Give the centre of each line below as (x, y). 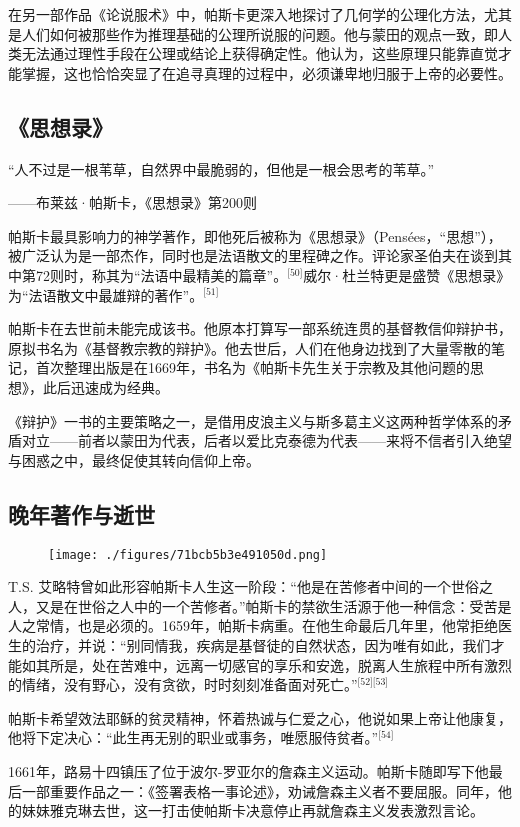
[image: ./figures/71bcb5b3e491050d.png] (188, 554)
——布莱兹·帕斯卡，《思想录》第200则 (132, 202)
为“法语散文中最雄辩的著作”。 (106, 294)
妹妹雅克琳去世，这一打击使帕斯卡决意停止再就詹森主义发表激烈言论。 (252, 810)
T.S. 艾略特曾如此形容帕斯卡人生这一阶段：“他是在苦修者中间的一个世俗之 (250, 586)
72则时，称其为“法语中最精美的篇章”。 (161, 274)
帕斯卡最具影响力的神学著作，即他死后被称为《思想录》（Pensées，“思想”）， (255, 235)
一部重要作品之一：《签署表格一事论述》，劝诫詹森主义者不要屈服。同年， (259, 790)
